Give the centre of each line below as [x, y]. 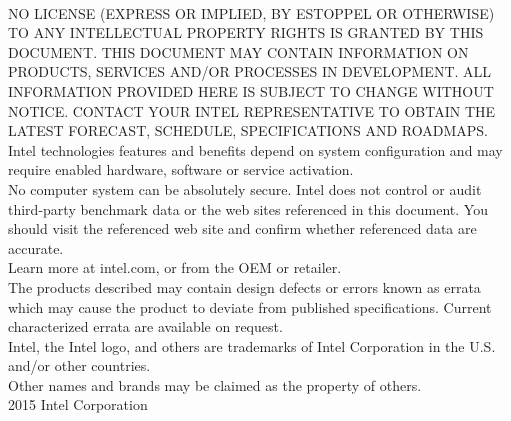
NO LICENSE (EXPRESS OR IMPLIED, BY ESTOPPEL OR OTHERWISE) [251, 12]
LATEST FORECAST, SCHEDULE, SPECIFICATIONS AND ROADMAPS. [248, 130]
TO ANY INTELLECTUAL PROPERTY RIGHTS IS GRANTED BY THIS [246, 32]
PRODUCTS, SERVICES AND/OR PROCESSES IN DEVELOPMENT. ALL [250, 71]
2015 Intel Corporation [78, 404]
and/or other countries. [79, 365]
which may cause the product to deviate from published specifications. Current [250, 306]
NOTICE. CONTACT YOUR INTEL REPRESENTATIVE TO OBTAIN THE [252, 110]
